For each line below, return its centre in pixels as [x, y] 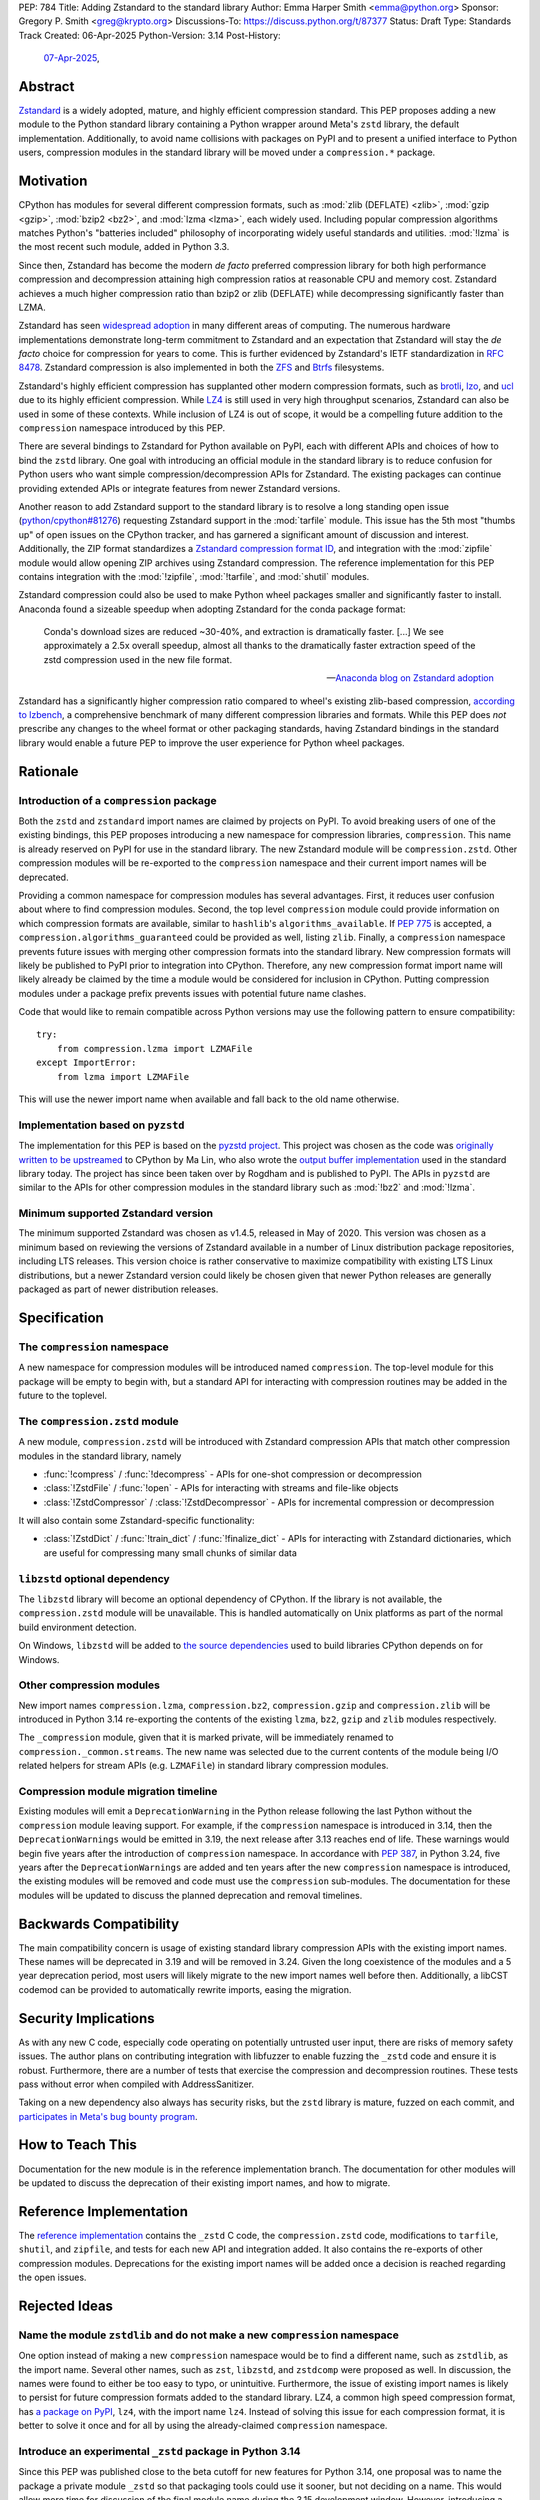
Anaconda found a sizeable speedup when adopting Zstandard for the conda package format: [212, 609]
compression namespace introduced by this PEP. [122, 428]
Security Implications [86, 2018]
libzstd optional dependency [94, 1578]
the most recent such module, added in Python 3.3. [124, 247]
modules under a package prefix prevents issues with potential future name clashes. [192, 993]
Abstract [46, 86]
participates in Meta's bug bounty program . [108, 2116]
